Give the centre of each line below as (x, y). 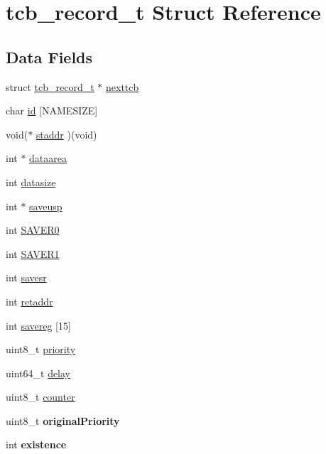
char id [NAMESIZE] (52, 110)
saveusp (46, 206)
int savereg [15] (38, 325)
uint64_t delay (38, 373)
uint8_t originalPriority (63, 420)
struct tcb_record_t (50, 86)
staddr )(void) (66, 134)
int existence (36, 444)
